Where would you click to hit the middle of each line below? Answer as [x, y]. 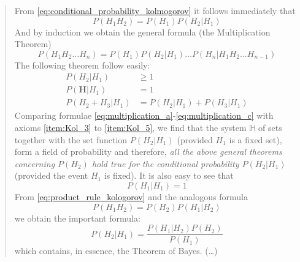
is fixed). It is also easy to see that [169, 175]
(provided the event [51, 175]
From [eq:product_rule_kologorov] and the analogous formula [131, 197]
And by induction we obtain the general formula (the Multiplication [142, 32]
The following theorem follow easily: [82, 65]
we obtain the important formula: [77, 218]
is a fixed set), [256, 139]
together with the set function [71, 139]
